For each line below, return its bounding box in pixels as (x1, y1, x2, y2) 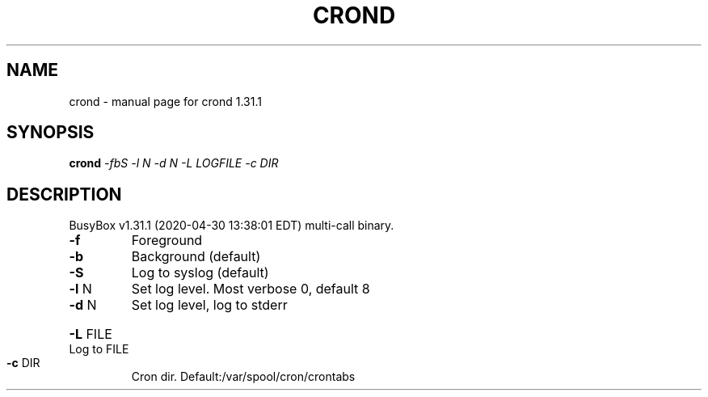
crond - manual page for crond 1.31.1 (69, 94, 262, 108)
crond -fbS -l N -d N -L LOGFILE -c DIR (69, 156, 279, 171)
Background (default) (131, 248, 261, 265)
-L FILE (69, 326, 112, 343)
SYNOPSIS (6, 122, 95, 143)
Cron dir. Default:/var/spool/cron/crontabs (131, 370, 356, 384)
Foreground (131, 232, 203, 249)
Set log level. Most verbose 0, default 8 (131, 281, 370, 298)
